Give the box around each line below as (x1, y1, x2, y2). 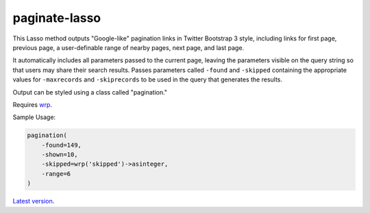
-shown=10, (41, 151, 78, 159)
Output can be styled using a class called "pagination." (12, 88, 168, 96)
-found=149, (41, 141, 82, 149)
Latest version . (12, 197, 55, 205)
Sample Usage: (12, 113, 56, 121)
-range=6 (41, 170, 71, 177)
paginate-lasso (12, 10, 101, 25)
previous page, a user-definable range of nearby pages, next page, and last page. (12, 43, 245, 51)
